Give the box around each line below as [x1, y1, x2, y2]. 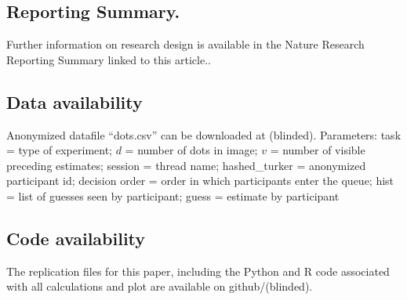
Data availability [6, 89, 143, 114]
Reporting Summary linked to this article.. [6, 51, 211, 67]
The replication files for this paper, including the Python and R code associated [6, 262, 390, 279]
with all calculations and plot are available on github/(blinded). [6, 278, 313, 295]
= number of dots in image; [125, 142, 258, 158]
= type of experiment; [6, 142, 112, 158]
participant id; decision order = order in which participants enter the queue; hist [6, 172, 394, 189]
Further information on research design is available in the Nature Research [6, 36, 365, 52]
